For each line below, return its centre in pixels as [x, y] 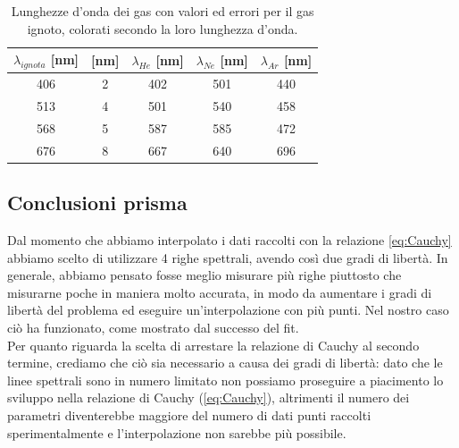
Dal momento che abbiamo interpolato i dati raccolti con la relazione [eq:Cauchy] [229, 240]
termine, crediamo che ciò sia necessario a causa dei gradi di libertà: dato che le [225, 363]
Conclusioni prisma [97, 203]
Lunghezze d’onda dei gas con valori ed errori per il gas [163, 11]
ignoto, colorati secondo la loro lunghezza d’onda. [163, 28]
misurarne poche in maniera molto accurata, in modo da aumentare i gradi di [220, 292]
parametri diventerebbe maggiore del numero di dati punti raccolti [189, 415]
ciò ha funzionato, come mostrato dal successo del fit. [153, 328]
